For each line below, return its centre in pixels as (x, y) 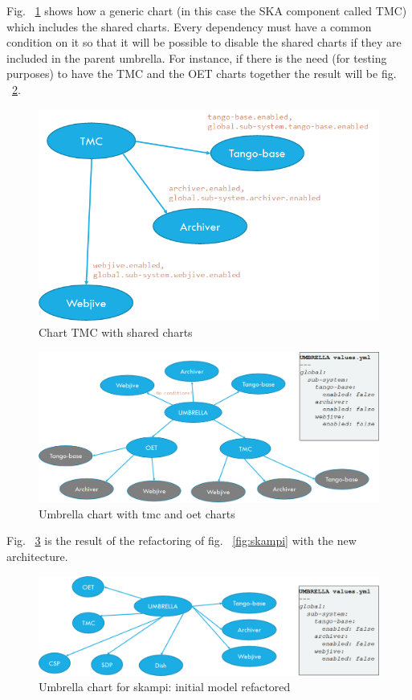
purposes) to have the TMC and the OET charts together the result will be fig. (202, 74)
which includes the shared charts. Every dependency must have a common (189, 26)
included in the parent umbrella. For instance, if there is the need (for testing (197, 57)
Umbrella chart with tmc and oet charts (137, 513)
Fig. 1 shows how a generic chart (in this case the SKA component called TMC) (207, 10)
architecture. (37, 556)
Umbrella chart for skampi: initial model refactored (165, 687)
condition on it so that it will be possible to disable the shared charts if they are (204, 42)
